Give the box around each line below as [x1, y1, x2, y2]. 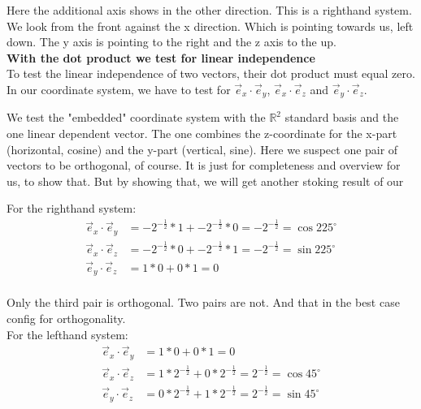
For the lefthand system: [7, 325, 128, 342]
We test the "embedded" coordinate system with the [7, 109, 266, 126]
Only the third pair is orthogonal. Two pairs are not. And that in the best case [7, 294, 400, 311]
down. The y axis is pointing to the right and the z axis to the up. [7, 33, 336, 50]
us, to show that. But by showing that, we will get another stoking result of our [7, 172, 404, 189]
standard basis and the [284, 109, 399, 126]
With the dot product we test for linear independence [7, 49, 315, 66]
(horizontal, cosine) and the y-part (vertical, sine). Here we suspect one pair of [7, 140, 398, 157]
